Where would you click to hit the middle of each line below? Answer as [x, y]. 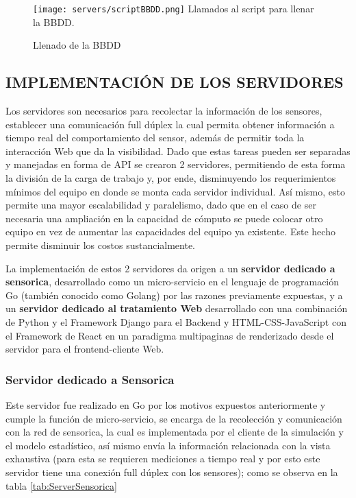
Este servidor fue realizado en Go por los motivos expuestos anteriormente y [166, 404]
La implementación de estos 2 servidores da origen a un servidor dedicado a [170, 268]
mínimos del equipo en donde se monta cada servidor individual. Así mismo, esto [175, 191]
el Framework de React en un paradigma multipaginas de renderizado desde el [170, 335]
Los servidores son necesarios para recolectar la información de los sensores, [164, 111]
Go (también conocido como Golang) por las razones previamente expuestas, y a [174, 295]
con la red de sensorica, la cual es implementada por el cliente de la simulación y [175, 432]
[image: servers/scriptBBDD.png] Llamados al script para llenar [174, 8]
